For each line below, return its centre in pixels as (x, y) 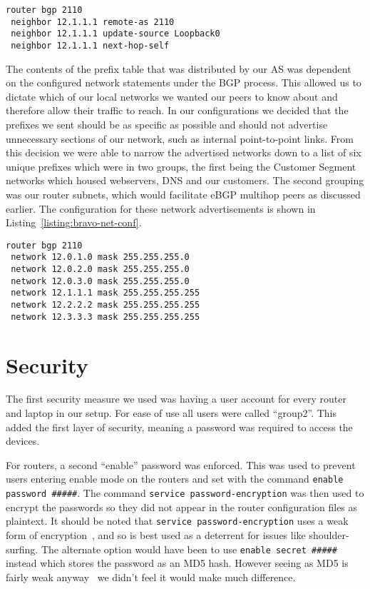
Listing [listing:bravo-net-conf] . (74, 222)
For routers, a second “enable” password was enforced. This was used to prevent (181, 464)
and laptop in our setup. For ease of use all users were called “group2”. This (171, 413)
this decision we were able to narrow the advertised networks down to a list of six (184, 152)
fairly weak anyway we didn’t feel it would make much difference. (151, 577)
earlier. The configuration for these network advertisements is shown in (161, 208)
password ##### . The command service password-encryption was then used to (185, 493)
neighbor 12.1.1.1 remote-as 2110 (93, 22)
